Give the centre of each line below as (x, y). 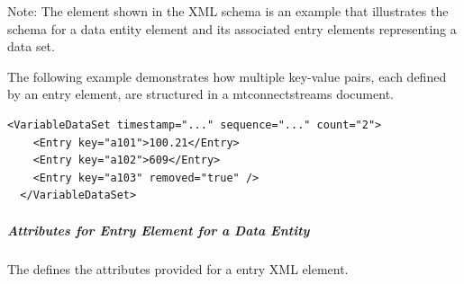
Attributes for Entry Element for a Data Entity (159, 230)
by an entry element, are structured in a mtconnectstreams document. (200, 94)
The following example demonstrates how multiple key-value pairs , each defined (227, 76)
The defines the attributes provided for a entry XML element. (178, 268)
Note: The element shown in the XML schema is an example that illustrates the (228, 11)
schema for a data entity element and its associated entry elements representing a (232, 28)
